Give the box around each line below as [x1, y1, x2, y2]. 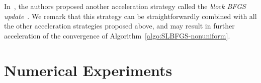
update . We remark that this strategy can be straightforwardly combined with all [4, 10, 257, 21]
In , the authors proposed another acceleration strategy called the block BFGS [4, 1, 246, 11]
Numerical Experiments [4, 59, 172, 80]
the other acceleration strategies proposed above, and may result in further [4, 20, 235, 31]
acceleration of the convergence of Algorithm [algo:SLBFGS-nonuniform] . [4, 30, 230, 40]
